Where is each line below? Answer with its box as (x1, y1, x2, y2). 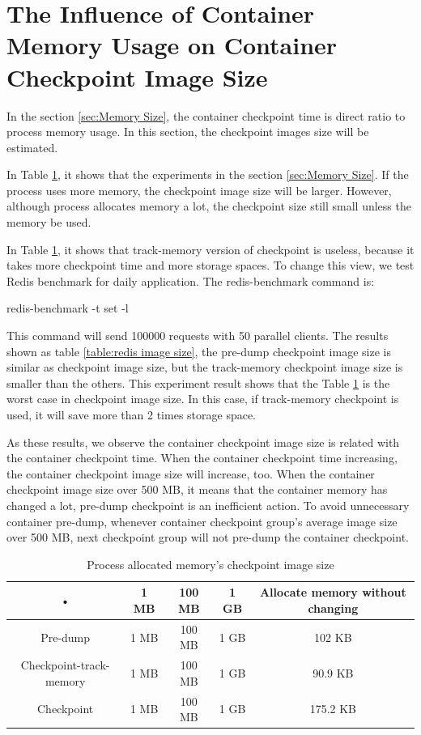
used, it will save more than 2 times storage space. (6, 406, 257, 423)
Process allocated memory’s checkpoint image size (87, 555, 334, 572)
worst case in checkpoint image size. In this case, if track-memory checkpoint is (6, 390, 399, 407)
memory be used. (6, 214, 91, 231)
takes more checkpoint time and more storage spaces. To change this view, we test (6, 257, 415, 274)
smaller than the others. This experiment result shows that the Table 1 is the (6, 374, 390, 391)
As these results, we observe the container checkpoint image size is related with (6, 433, 400, 450)
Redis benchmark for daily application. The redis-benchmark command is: (6, 272, 375, 289)
